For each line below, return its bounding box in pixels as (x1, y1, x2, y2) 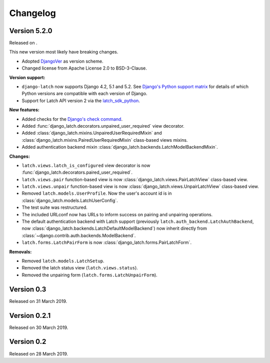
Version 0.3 (9, 285, 46, 293)
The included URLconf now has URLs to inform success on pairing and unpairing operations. (21, 211, 213, 217)
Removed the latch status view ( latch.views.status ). (21, 265, 138, 271)
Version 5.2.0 (9, 27, 52, 35)
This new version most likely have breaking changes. (9, 49, 118, 55)
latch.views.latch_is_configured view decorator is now (21, 162, 150, 168)
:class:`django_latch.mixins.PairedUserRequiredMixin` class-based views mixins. (21, 137, 188, 143)
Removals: (9, 248, 32, 255)
